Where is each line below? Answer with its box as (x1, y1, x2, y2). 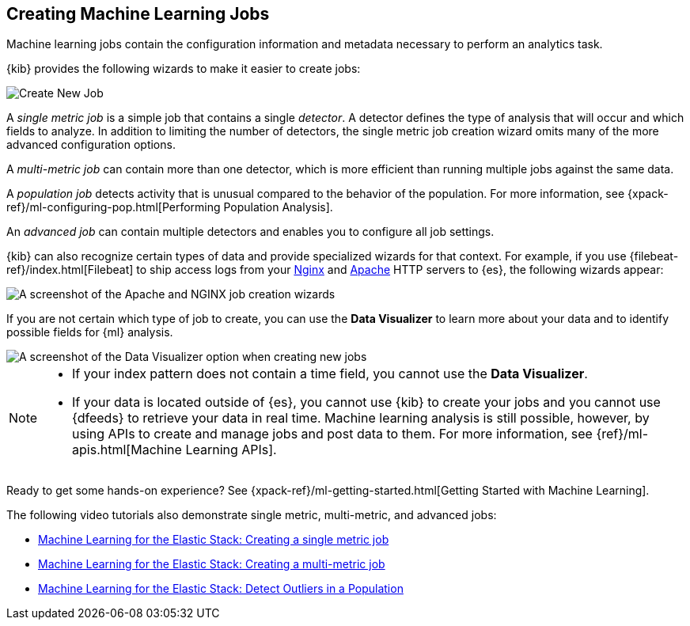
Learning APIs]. (185, 442, 277, 458)
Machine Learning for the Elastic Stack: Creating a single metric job (38, 533, 389, 547)
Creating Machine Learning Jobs (6, 4, 270, 24)
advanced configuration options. (6, 138, 176, 152)
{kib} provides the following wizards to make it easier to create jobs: (6, 62, 361, 76)
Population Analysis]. (223, 200, 333, 214)
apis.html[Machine (72, 442, 182, 458)
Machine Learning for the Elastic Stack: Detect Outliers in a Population (38, 582, 404, 596)
